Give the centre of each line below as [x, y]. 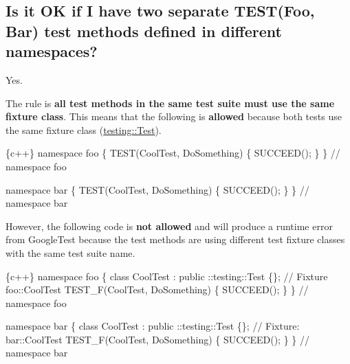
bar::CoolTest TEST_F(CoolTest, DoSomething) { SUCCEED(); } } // [157, 339]
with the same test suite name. [70, 252]
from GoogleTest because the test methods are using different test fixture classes [175, 239]
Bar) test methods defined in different [144, 31]
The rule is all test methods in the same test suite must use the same [170, 103]
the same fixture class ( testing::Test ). [84, 129]
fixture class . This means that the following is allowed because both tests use [174, 116]
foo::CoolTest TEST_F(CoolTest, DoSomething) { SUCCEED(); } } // [157, 289]
